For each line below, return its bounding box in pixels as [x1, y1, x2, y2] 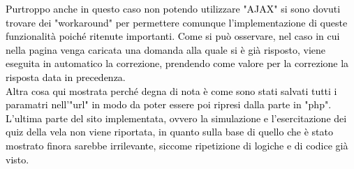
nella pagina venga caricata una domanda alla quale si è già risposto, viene [6, 42, 326, 57]
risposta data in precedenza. [6, 69, 126, 84]
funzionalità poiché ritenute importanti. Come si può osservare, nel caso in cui [6, 29, 340, 43]
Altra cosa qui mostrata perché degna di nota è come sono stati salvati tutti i [6, 83, 337, 98]
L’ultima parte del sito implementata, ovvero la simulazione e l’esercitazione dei [6, 110, 347, 125]
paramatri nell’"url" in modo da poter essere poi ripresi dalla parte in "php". [6, 97, 332, 112]
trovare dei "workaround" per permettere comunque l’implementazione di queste [6, 15, 348, 29]
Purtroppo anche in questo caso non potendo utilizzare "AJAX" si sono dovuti [6, 1, 341, 15]
